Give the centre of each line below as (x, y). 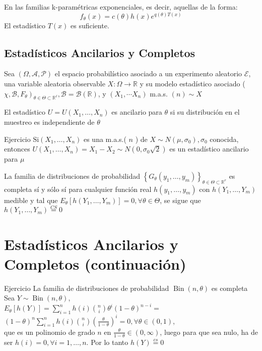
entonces (17, 149)
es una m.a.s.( (105, 139)
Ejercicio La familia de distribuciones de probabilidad (87, 288)
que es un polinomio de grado (50, 332)
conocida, (224, 139)
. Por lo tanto (107, 342)
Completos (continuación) (95, 263)
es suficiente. (90, 25)
